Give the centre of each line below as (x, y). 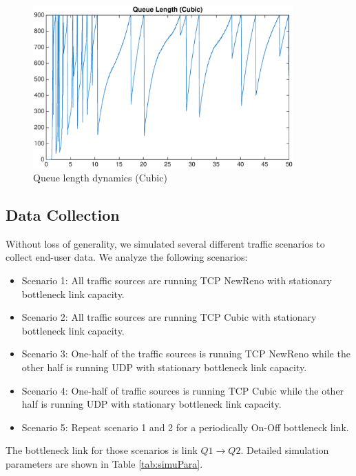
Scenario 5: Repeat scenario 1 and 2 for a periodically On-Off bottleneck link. (185, 427)
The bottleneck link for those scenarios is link (102, 450)
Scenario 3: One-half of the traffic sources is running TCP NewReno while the (186, 354)
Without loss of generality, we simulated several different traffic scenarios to (165, 243)
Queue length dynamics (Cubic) (100, 178)
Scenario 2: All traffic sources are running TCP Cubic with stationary (169, 317)
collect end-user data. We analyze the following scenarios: (127, 257)
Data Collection (63, 215)
